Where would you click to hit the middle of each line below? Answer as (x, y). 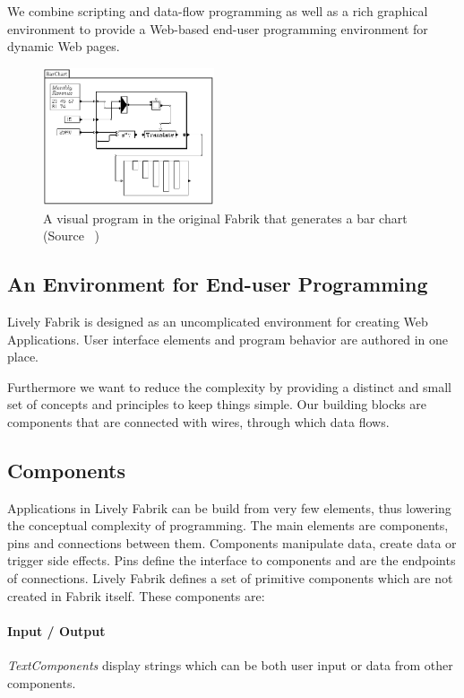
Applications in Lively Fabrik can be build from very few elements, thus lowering (229, 507)
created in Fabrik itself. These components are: (136, 595)
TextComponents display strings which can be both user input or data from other (230, 665)
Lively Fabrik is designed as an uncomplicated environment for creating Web (218, 321)
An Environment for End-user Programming (218, 284)
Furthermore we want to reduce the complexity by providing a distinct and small (229, 386)
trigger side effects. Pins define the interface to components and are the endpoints (232, 560)
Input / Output (56, 630)
